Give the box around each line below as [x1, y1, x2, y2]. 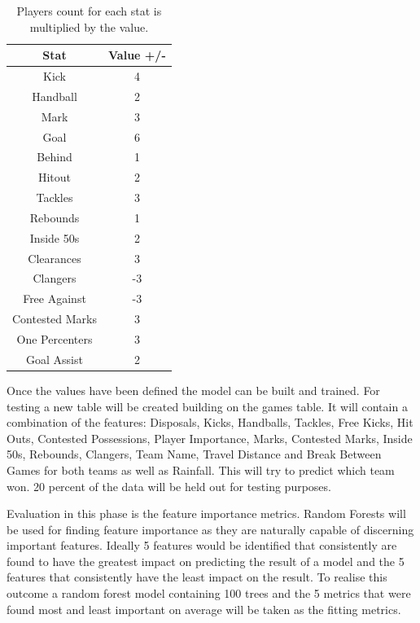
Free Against [23, 290, 86, 307]
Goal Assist [26, 350, 83, 367]
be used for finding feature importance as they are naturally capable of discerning [7, 520, 414, 537]
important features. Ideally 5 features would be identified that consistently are [7, 537, 397, 554]
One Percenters [16, 331, 93, 347]
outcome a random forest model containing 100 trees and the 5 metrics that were [7, 585, 411, 602]
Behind [37, 148, 72, 165]
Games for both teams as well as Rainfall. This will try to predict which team [7, 461, 395, 478]
